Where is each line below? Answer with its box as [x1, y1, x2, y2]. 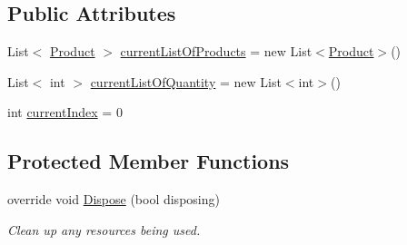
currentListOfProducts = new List [120, 42, 313, 61]
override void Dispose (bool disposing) [7, 190, 220, 209]
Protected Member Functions [7, 147, 290, 175]
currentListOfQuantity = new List [90, 72, 282, 91]
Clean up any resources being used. [7, 220, 201, 239]
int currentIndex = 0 [7, 103, 123, 122]
